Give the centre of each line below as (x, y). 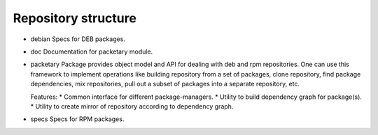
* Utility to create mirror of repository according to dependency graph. (132, 106)
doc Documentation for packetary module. (92, 51)
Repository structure (75, 18)
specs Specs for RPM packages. (77, 119)
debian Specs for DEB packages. (78, 39)
